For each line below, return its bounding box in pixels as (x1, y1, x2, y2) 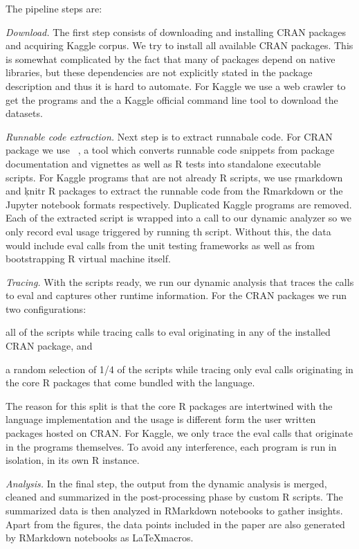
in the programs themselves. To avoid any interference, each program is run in (6, 439, 337, 453)
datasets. (6, 106, 43, 120)
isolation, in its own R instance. (6, 453, 140, 467)
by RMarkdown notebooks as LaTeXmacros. (6, 530, 194, 545)
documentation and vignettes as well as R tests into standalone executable (6, 156, 321, 170)
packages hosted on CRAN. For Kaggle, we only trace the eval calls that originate (6, 426, 353, 440)
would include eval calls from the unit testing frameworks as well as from (6, 237, 315, 252)
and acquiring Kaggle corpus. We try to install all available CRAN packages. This (6, 38, 353, 53)
